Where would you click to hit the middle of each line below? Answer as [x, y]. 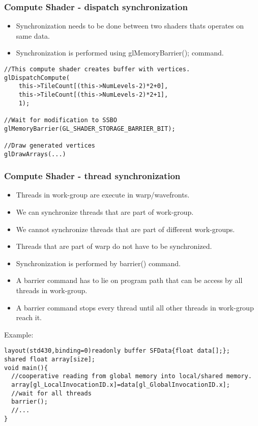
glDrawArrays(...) [35, 154]
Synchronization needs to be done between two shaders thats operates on [130, 26]
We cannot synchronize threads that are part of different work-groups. [125, 229]
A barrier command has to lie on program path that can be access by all [129, 280]
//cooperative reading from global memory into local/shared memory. [132, 376]
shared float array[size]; [50, 360]
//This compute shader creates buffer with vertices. [97, 69]
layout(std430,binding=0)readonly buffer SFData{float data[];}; [117, 351]
